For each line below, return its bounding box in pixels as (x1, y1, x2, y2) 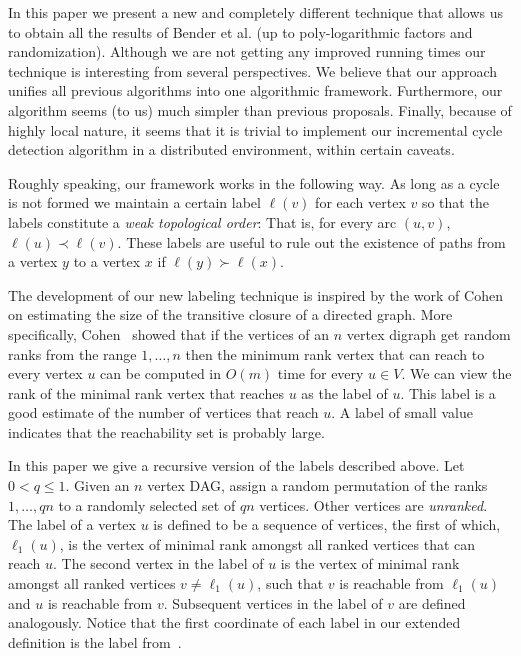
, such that (257, 573, 324, 594)
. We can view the (401, 363, 512, 384)
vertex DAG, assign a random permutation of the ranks (147, 475, 488, 496)
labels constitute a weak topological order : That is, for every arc (8, 211, 397, 232)
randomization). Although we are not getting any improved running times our (8, 41, 486, 62)
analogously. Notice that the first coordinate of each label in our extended (8, 612, 461, 633)
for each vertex (315, 192, 406, 213)
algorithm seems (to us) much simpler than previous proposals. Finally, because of (8, 99, 512, 120)
